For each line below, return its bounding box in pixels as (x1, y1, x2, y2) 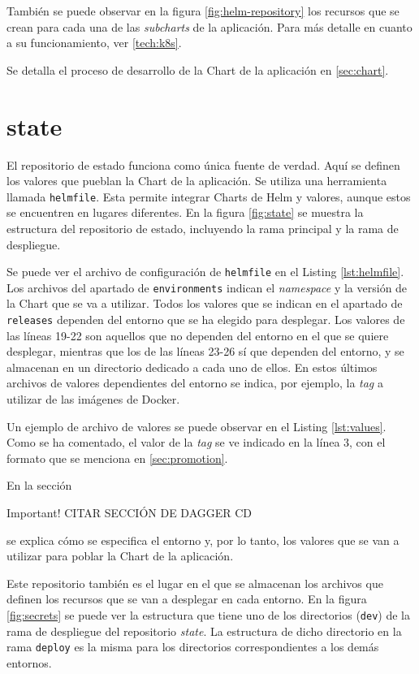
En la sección (6, 477, 72, 494)
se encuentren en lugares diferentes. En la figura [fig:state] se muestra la (6, 204, 364, 221)
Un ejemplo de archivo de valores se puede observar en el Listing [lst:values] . (6, 417, 387, 434)
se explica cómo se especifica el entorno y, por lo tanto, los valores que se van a (6, 531, 400, 548)
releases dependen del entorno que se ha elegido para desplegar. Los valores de (6, 311, 405, 328)
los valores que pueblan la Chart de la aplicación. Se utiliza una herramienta (6, 172, 387, 189)
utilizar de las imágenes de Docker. (6, 391, 180, 408)
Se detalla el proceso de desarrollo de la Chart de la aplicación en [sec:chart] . (6, 61, 389, 78)
